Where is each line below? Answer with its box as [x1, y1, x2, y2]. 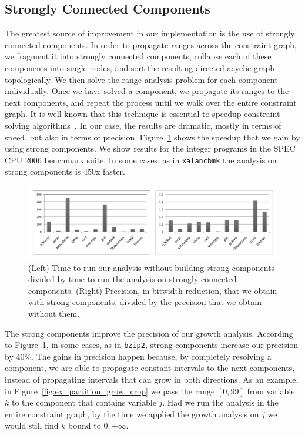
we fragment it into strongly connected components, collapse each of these [5, 50, 272, 62]
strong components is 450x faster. [5, 165, 125, 178]
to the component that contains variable [11, 396, 156, 409]
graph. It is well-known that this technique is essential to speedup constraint [5, 108, 280, 120]
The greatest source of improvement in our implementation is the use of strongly [5, 27, 295, 39]
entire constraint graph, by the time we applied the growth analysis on [5, 407, 259, 420]
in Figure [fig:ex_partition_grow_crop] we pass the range [5, 384, 215, 397]
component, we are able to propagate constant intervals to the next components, [5, 362, 295, 374]
